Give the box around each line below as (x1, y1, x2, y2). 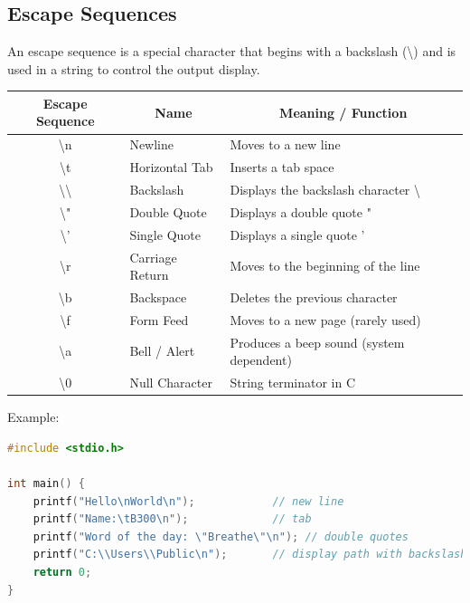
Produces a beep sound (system (230, 332, 405, 351)
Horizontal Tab (129, 158, 213, 177)
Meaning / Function (279, 102, 408, 121)
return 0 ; (33, 565, 92, 579)
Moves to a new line (230, 135, 341, 154)
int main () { (7, 476, 85, 490)
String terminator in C (230, 373, 356, 392)
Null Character (129, 373, 212, 392)
